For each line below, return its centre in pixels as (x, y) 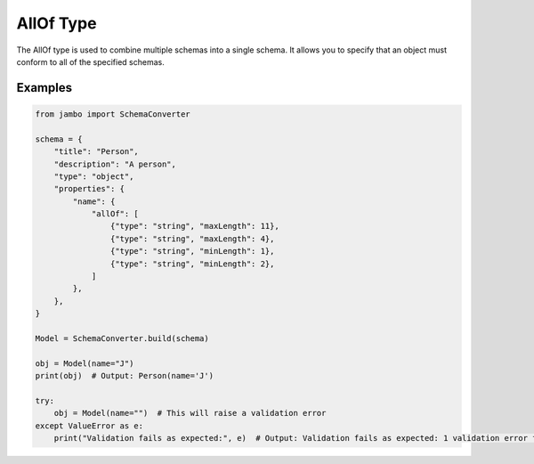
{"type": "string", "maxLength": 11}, (194, 226)
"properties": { (89, 189)
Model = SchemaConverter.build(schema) (122, 338)
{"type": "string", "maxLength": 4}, (192, 239)
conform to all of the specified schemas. (90, 61)
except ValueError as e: (89, 426)
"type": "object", (94, 176)
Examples (44, 88)
